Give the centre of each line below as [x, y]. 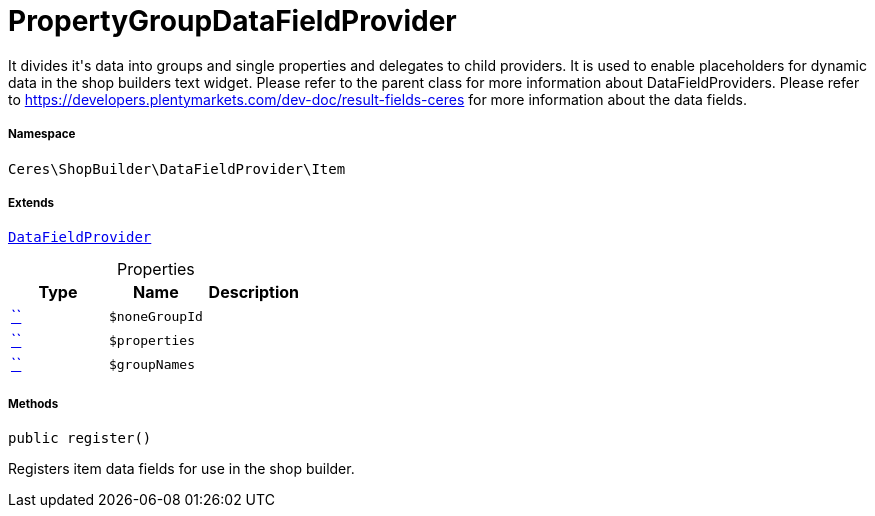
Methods [33, 403]
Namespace [42, 134]
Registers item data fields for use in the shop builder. [181, 469]
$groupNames [151, 364]
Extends [31, 202]
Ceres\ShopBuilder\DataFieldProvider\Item [177, 168]
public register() [80, 438]
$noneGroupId [155, 316]
